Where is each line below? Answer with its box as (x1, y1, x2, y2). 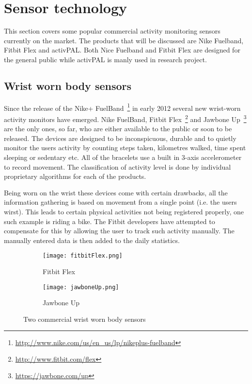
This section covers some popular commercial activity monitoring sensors (4, 26, 220, 36)
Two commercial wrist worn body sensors (23, 314, 146, 324)
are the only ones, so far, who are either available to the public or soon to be (4, 123, 232, 134)
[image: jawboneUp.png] (43, 283, 119, 291)
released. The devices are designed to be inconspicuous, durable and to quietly (4, 133, 236, 143)
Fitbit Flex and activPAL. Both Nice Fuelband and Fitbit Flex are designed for (4, 45, 240, 55)
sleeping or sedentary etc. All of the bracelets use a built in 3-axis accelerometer (4, 152, 242, 162)
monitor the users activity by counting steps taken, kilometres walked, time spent (4, 142, 246, 153)
